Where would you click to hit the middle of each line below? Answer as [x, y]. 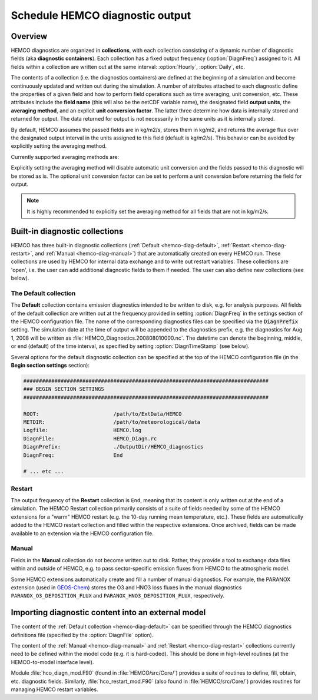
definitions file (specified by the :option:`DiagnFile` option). [82, 635]
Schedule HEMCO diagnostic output [101, 15]
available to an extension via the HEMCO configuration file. [82, 533]
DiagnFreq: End [73, 455]
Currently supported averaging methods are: [65, 157]
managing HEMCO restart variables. [54, 689]
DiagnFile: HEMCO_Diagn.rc [90, 438]
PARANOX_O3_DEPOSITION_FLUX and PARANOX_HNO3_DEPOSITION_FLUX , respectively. [118, 596]
